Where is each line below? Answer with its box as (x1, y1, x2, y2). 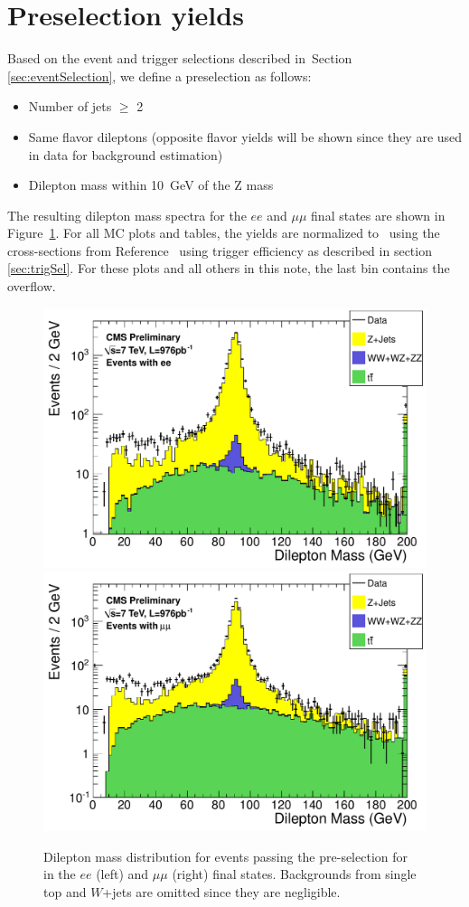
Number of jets (28, 97, 112, 116)
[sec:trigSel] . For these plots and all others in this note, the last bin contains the (7, 259, 450, 278)
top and (43, 882, 87, 901)
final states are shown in (311, 205, 446, 224)
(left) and (96, 864, 149, 883)
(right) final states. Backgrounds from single (172, 864, 417, 883)
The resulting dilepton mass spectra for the (7, 205, 247, 224)
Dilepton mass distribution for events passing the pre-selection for (43, 846, 408, 865)
